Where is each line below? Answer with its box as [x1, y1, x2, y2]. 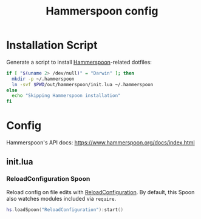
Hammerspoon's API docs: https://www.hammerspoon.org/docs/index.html [6, 139, 196, 146]
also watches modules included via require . [6, 195, 117, 202]
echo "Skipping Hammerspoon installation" [12, 93, 121, 99]
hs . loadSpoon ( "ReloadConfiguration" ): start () [6, 206, 123, 213]
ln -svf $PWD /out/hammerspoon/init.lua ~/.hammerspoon [12, 81, 154, 87]
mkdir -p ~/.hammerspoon [12, 76, 75, 82]
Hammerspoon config [46, 4, 158, 18]
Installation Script [6, 38, 98, 52]
